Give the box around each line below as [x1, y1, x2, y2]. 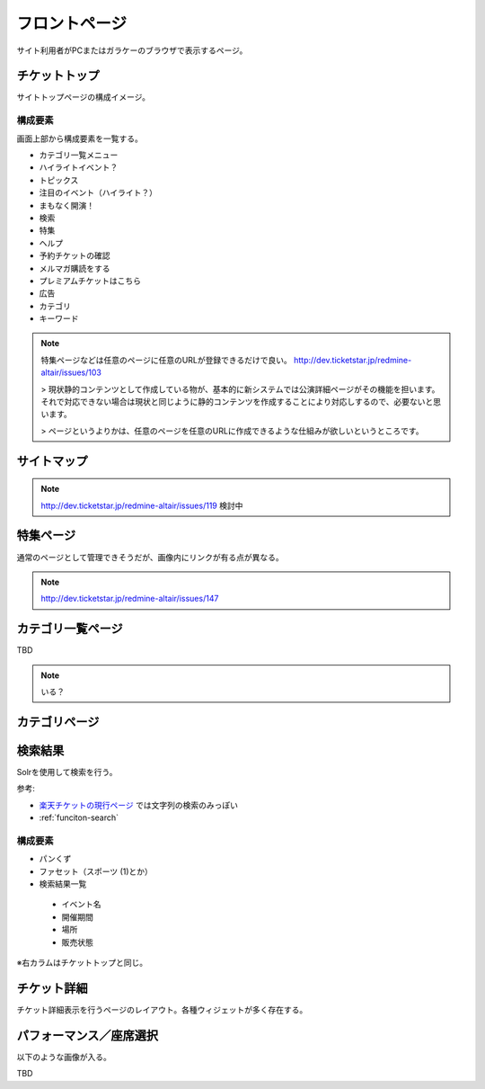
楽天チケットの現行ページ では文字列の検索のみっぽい [39, 799, 238, 810]
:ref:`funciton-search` [39, 812, 119, 823]
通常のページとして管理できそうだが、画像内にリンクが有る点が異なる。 [16, 551, 285, 562]
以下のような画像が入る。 [16, 1051, 111, 1062]
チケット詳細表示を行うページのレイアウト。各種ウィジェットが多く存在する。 [16, 1004, 308, 1015]
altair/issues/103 [40, 367, 102, 378]
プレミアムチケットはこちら [39, 275, 142, 286]
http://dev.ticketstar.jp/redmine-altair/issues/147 [40, 594, 219, 604]
